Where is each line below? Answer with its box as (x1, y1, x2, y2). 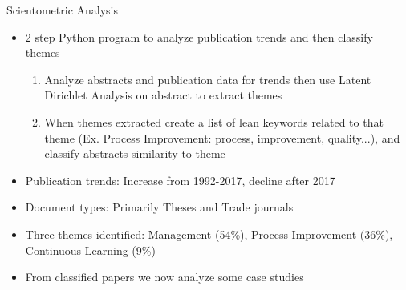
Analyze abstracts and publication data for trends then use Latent (44, 70, 371, 87)
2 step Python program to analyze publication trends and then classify (25, 28, 373, 45)
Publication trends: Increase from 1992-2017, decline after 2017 (25, 171, 335, 188)
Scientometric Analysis (6, 2, 119, 18)
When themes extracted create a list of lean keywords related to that (44, 113, 384, 130)
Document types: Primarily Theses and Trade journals (25, 199, 294, 215)
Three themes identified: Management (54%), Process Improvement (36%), (25, 225, 393, 242)
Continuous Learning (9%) (25, 241, 156, 258)
